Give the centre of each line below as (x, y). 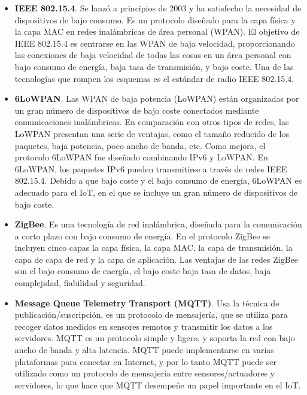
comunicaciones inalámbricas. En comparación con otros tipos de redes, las (152, 122)
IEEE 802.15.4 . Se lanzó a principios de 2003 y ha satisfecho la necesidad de (158, 8)
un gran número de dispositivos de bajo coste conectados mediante (137, 110)
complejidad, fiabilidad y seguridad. (80, 283)
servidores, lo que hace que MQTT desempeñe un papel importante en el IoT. (158, 385)
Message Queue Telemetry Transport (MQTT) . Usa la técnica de (147, 303)
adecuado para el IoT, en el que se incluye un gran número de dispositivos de (156, 192)
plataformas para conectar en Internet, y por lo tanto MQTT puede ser (145, 361)
